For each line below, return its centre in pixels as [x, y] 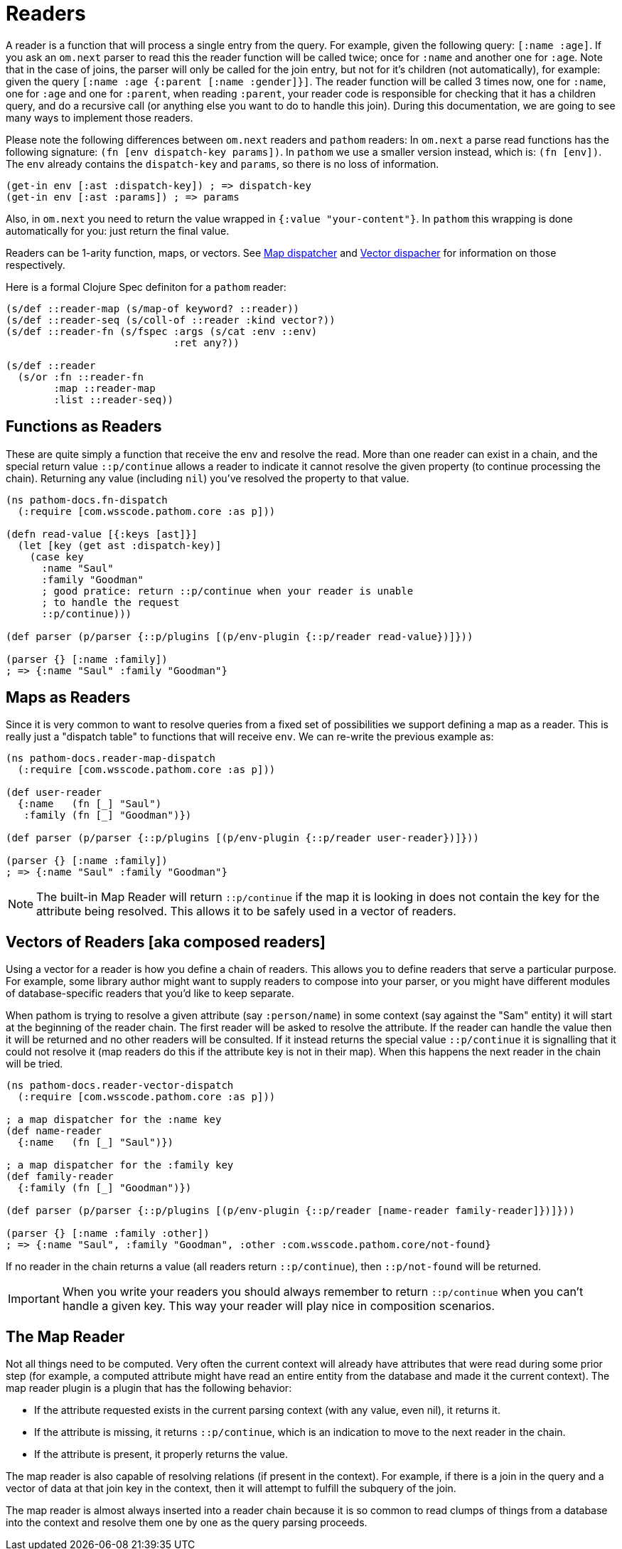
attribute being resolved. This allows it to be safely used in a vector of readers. [246, 911]
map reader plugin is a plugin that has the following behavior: [149, 1388]
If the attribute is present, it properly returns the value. [161, 1454]
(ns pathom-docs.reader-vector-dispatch [120, 1086]
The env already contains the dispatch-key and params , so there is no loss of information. [222, 164]
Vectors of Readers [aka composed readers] [166, 942]
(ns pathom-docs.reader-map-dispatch [111, 758]
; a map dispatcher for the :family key [120, 1165]
